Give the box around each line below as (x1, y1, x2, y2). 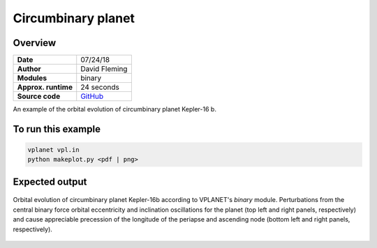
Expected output (13, 176, 87, 187)
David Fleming (80, 64, 128, 74)
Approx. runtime (17, 82, 73, 92)
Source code (17, 91, 61, 101)
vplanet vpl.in (27, 146, 80, 154)
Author (17, 64, 41, 74)
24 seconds (80, 82, 120, 92)
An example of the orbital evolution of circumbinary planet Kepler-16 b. (13, 105, 216, 114)
